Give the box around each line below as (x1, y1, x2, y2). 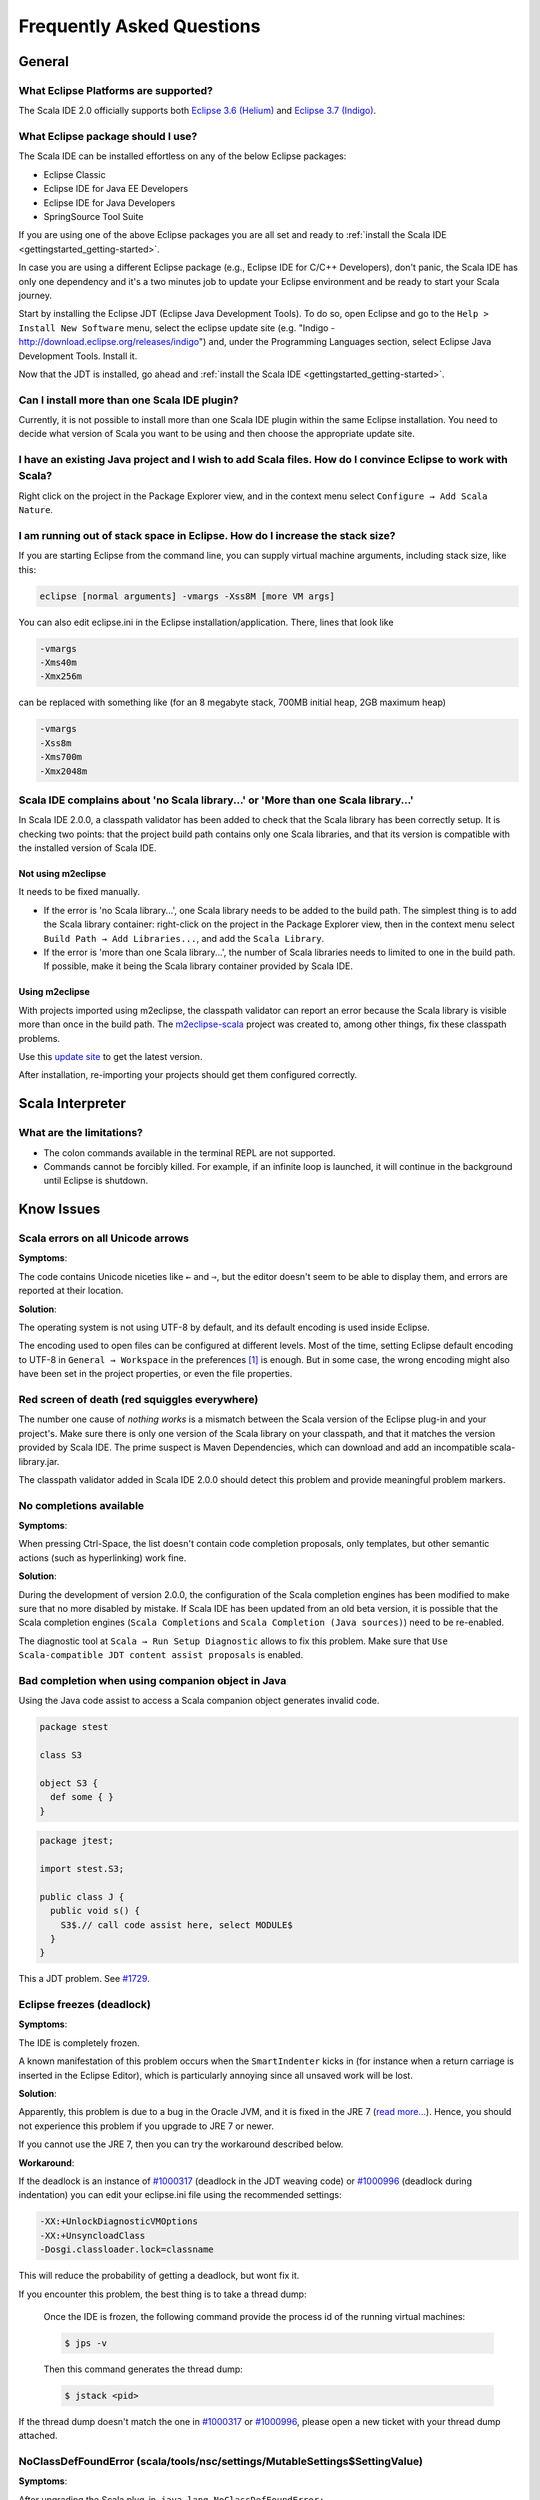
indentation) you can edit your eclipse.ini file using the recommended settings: (18, 2189, 342, 2201)
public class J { (39, 1891, 125, 1902)
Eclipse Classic (43, 168, 106, 180)
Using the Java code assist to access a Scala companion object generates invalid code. (18, 1695, 380, 1707)
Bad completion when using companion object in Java (18, 1673, 287, 1687)
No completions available (18, 1498, 145, 1512)
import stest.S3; (39, 1863, 125, 1875)
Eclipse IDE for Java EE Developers (43, 183, 189, 195)
